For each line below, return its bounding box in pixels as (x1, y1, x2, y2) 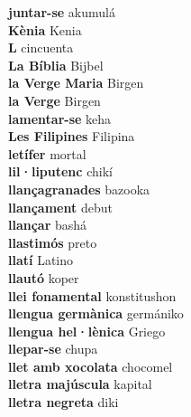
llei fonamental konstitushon (8, 286, 177, 305)
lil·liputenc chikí (8, 162, 113, 181)
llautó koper (8, 268, 79, 287)
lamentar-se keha (8, 109, 112, 128)
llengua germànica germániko (8, 304, 184, 323)
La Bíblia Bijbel (8, 55, 104, 74)
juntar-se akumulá (8, 3, 115, 21)
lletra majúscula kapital (8, 374, 152, 393)
